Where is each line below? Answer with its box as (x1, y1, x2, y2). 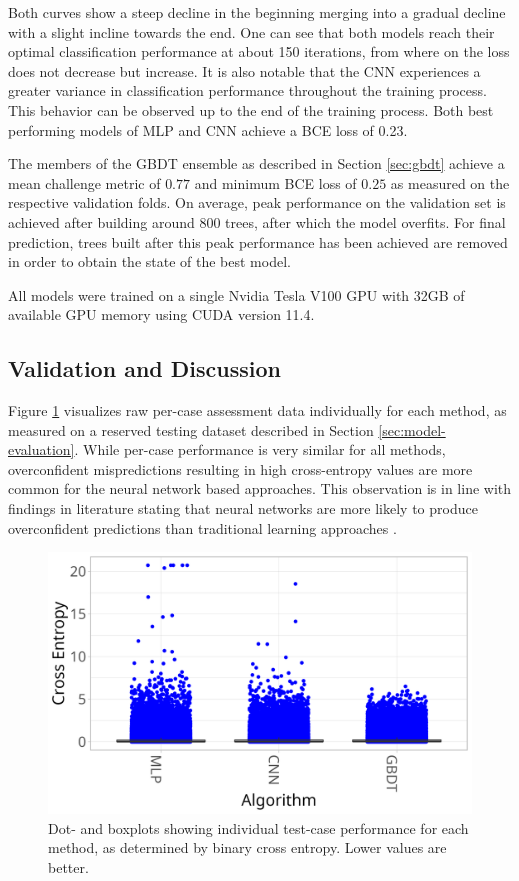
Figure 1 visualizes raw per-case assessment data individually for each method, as (8, 400, 507, 421)
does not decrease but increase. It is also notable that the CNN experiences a (8, 60, 481, 81)
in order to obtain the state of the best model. (8, 251, 291, 272)
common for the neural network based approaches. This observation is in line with (8, 478, 512, 499)
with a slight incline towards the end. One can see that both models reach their (8, 21, 495, 42)
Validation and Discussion (8, 353, 281, 384)
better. (48, 856, 89, 877)
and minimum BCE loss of (194, 172, 357, 193)
